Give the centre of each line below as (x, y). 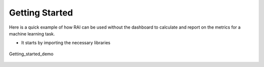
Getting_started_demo (31, 54)
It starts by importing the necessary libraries (66, 43)
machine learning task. (32, 33)
